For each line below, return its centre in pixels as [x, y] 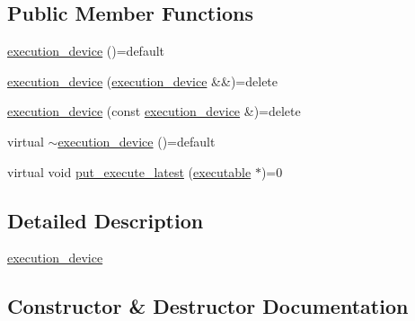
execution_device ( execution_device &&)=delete [143, 80]
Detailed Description [106, 220]
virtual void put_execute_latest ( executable [129, 171]
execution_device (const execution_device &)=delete [154, 111]
